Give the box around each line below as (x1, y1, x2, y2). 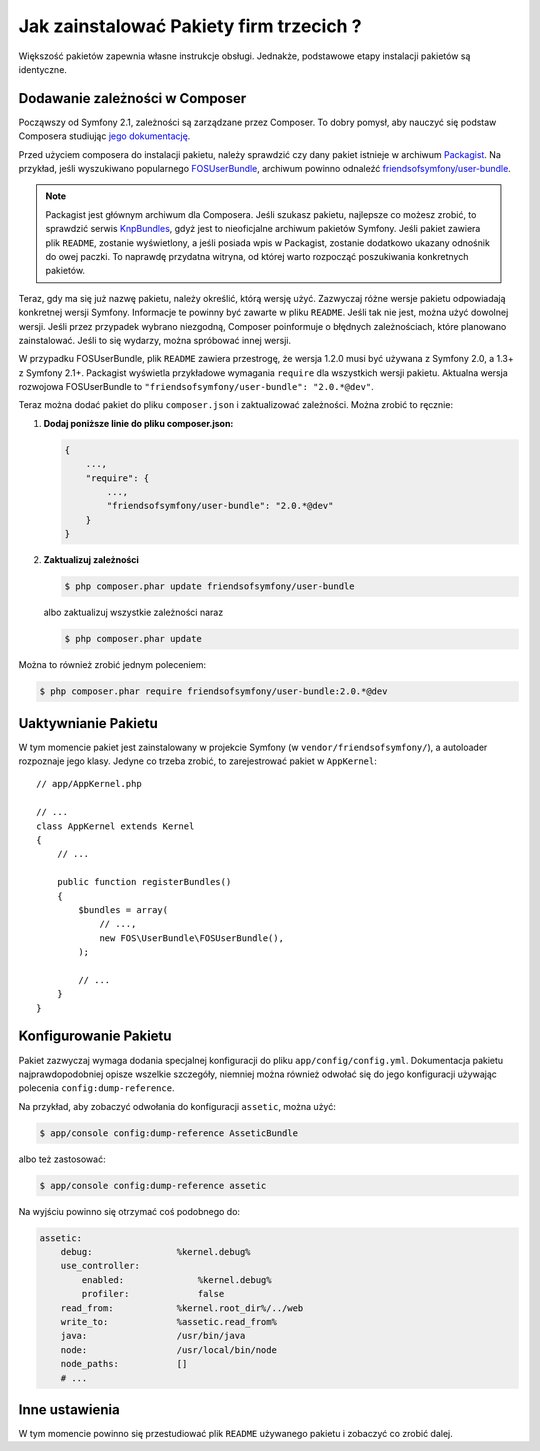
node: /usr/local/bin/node (60, 1344, 277, 1355)
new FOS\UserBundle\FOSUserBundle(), (99, 932, 285, 944)
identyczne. (18, 63, 67, 75)
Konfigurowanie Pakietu (18, 1028, 172, 1045)
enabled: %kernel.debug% (81, 1274, 272, 1285)
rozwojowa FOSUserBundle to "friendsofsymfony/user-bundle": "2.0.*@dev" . (18, 381, 374, 393)
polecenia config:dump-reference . (18, 1082, 175, 1094)
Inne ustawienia (18, 1401, 120, 1418)
